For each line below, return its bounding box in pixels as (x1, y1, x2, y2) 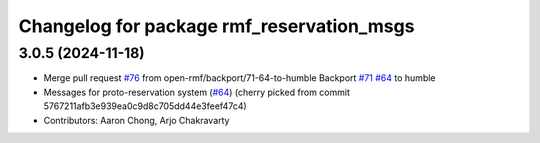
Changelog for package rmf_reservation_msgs (18, 15, 415, 37)
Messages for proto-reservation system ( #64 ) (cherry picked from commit (43, 86, 350, 98)
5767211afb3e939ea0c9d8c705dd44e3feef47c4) (43, 100, 247, 112)
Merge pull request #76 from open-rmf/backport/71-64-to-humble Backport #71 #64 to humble (43, 72, 436, 84)
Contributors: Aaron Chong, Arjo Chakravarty (43, 114, 230, 126)
